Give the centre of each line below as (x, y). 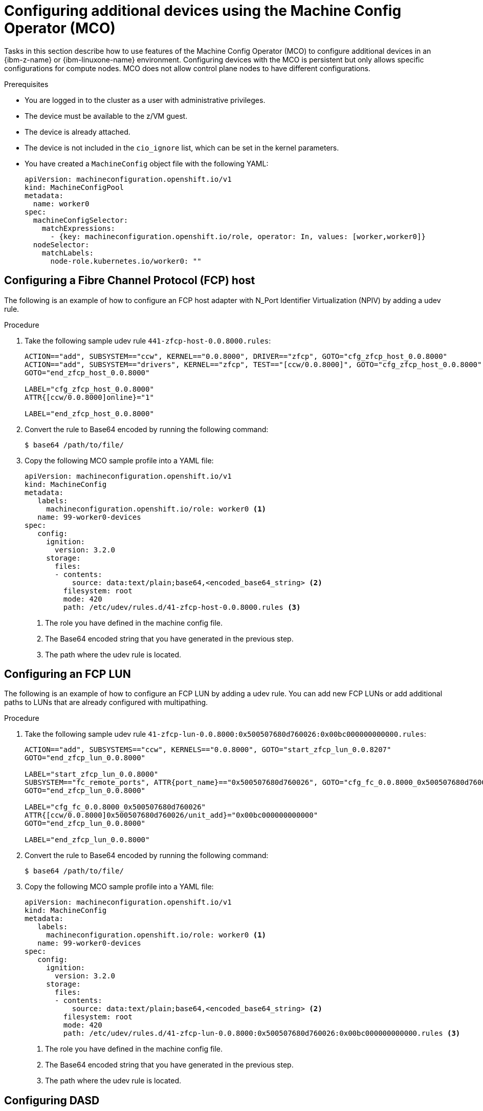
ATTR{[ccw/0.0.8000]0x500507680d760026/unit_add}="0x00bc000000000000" (171, 815)
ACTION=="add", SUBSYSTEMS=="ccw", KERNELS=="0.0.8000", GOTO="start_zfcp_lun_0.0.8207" (208, 750)
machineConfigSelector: (81, 220)
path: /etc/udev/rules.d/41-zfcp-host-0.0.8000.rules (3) (182, 607)
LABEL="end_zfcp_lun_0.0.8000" (87, 840)
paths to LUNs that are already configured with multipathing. (106, 702)
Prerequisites (26, 84)
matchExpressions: (79, 228)
